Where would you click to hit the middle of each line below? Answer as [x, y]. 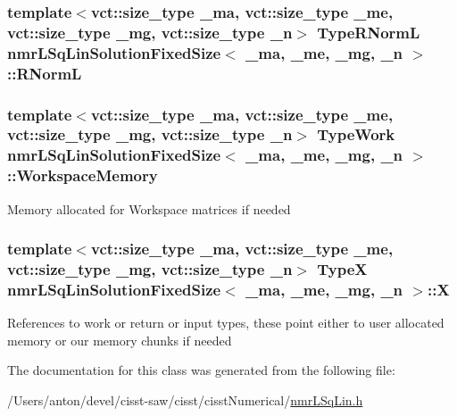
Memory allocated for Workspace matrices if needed [149, 208]
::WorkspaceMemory [83, 175]
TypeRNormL [369, 32]
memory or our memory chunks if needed [120, 340]
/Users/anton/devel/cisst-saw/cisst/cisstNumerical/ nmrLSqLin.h [185, 400]
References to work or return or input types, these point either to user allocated [226, 323]
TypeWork [356, 134]
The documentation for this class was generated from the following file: [201, 370]
